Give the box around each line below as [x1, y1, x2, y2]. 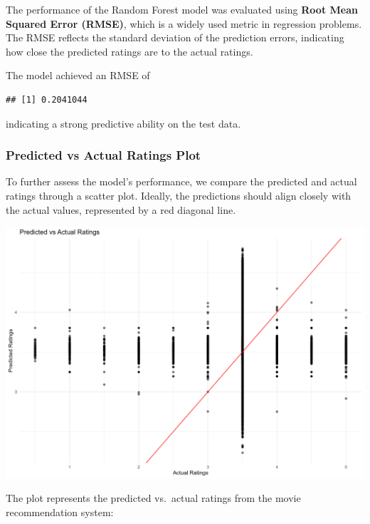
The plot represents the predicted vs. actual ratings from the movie [6, 490, 301, 505]
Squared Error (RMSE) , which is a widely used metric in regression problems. [6, 16, 362, 31]
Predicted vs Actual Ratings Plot [6, 146, 201, 164]
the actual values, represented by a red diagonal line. [6, 202, 236, 217]
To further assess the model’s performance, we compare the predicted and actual [6, 174, 357, 189]
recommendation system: [6, 504, 114, 519]
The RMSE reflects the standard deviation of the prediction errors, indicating [6, 30, 344, 45]
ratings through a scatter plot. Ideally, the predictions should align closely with [6, 187, 351, 202]
